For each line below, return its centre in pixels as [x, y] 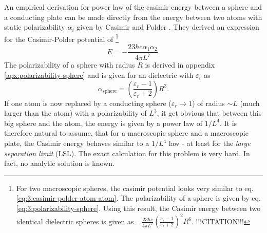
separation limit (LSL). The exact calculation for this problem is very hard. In [127, 153]
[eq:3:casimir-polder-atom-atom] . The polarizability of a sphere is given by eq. [138, 198]
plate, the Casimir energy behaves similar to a [77, 143]
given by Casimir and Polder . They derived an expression [168, 27]
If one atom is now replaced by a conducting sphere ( [88, 103]
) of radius [208, 103]
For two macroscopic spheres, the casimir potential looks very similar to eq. [135, 188]
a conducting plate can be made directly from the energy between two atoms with [133, 17]
